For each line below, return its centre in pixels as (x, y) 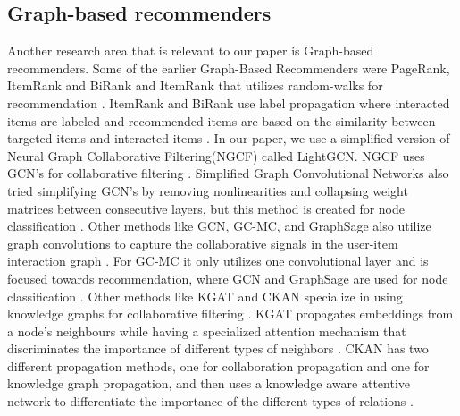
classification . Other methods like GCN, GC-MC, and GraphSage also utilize (219, 226)
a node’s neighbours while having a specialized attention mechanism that (207, 331)
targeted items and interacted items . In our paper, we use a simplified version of (229, 138)
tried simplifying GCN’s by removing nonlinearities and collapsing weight (208, 190)
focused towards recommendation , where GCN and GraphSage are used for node (228, 278)
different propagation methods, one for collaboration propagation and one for (218, 365)
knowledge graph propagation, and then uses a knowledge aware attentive (209, 383)
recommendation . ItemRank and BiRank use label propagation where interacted (229, 102)
